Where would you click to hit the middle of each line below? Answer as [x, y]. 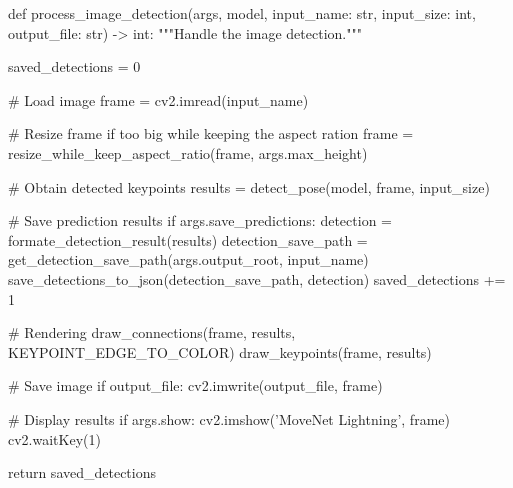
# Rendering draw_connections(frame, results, [152, 332]
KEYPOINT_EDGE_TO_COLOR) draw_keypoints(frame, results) [220, 351]
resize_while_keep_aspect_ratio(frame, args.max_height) [188, 152]
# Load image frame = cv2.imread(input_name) [158, 99]
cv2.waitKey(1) [54, 438]
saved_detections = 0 [74, 66]
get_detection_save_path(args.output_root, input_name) [188, 259]
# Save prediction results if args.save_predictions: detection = [200, 220]
